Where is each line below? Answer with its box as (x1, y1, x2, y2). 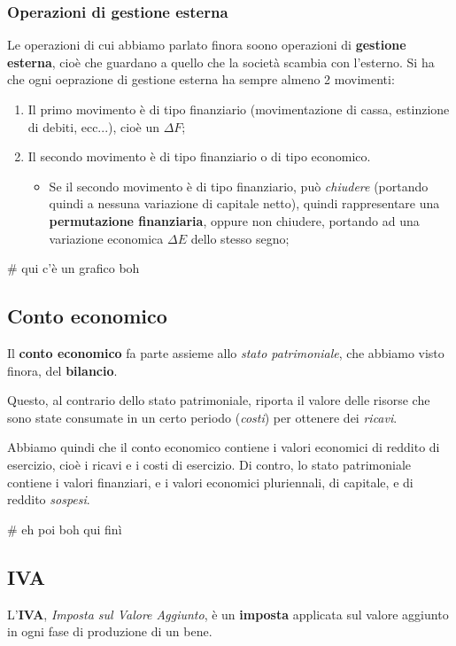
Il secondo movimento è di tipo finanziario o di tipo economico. (27, 147, 371, 166)
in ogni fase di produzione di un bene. (7, 622, 213, 641)
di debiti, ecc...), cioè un (27, 117, 159, 136)
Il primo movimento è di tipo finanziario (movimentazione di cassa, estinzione (27, 100, 450, 118)
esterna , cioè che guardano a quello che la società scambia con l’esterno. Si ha (7, 52, 435, 71)
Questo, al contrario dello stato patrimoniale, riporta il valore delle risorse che (7, 391, 430, 409)
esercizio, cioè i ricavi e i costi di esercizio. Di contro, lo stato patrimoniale (7, 455, 412, 473)
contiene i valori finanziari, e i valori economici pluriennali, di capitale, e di (7, 472, 413, 491)
